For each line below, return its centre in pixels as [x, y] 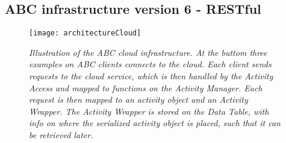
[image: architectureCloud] [85, 33]
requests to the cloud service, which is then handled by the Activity [151, 76]
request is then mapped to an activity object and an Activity [138, 99]
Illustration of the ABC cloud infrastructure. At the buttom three [148, 52]
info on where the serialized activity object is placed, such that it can [155, 123]
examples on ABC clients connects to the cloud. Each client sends [150, 64]
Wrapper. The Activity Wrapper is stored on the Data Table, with [149, 111]
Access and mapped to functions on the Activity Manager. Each [146, 87]
